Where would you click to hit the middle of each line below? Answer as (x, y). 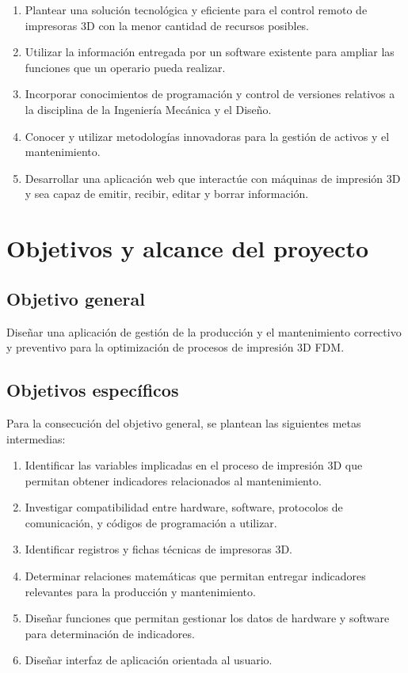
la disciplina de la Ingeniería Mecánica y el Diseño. (148, 109)
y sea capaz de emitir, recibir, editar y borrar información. (167, 194)
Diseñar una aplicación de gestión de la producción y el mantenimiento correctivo (204, 331)
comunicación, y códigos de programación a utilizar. (151, 522)
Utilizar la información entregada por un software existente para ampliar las (210, 52)
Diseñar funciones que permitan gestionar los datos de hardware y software (207, 618)
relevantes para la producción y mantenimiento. (140, 591)
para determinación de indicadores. (110, 633)
